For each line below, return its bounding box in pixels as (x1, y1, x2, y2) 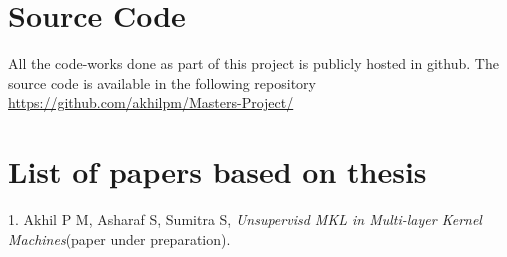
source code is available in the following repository (8, 72, 316, 93)
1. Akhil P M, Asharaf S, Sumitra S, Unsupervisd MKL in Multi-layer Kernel (8, 209, 482, 230)
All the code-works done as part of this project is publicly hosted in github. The (8, 53, 499, 74)
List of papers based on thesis (8, 151, 427, 192)
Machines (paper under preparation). (8, 228, 231, 249)
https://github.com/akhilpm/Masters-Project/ (8, 92, 294, 113)
